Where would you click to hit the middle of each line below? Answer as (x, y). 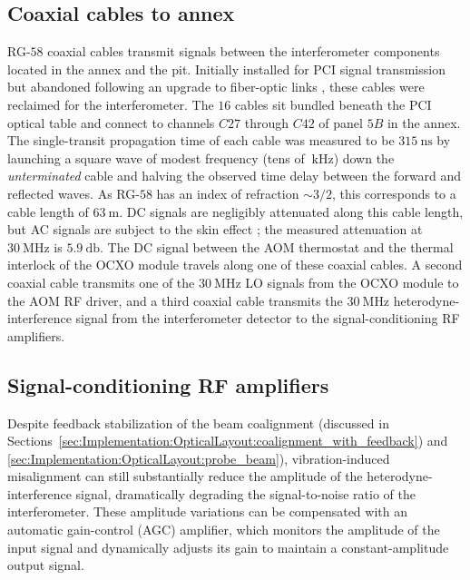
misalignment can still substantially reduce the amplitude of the (185, 476)
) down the (364, 157)
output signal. (46, 565)
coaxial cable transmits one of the (101, 282)
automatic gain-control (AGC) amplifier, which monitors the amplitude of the (224, 530)
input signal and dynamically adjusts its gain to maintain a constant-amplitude (228, 547)
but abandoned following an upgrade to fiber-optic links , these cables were (216, 87)
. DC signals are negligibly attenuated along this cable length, (291, 211)
